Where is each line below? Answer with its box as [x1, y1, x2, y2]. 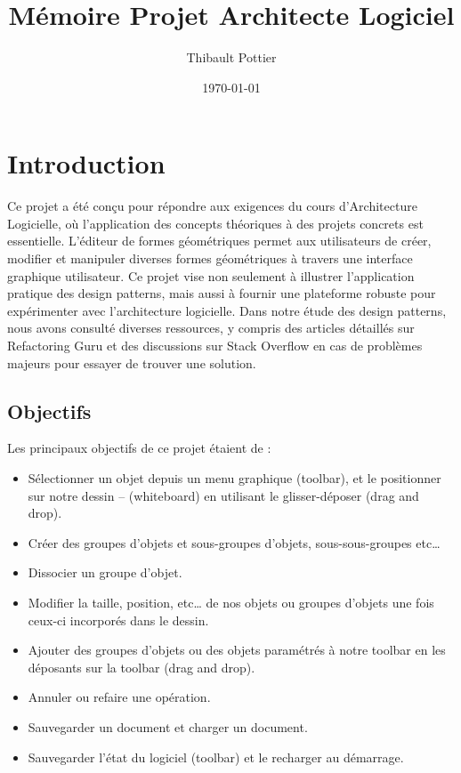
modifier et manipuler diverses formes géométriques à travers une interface [7, 249, 413, 268]
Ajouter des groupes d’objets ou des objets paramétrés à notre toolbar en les [28, 640, 446, 659]
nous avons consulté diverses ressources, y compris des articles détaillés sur [7, 318, 415, 337]
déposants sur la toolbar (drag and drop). [28, 657, 255, 676]
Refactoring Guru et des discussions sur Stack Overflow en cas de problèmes [7, 336, 423, 354]
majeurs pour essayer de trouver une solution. [7, 353, 256, 372]
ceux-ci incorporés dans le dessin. [28, 610, 209, 629]
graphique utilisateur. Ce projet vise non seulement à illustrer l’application [7, 266, 415, 285]
